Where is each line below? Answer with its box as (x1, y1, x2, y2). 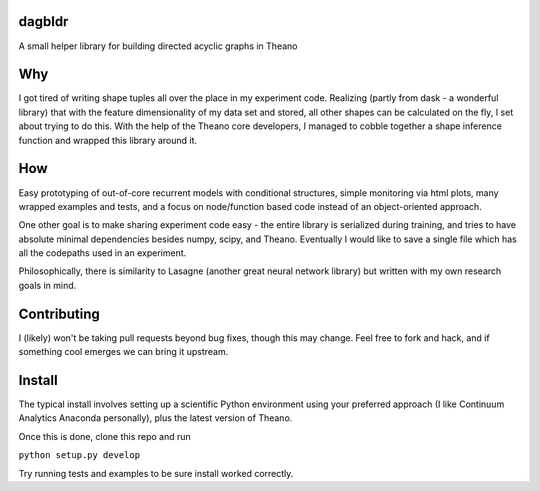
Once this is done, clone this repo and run (18, 430, 192, 442)
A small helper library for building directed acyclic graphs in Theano (18, 40, 298, 52)
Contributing (18, 305, 100, 322)
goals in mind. (18, 279, 77, 291)
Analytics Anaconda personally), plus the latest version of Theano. (18, 412, 293, 424)
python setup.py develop (18, 450, 140, 461)
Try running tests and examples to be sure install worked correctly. (18, 467, 294, 479)
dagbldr (18, 13, 69, 30)
